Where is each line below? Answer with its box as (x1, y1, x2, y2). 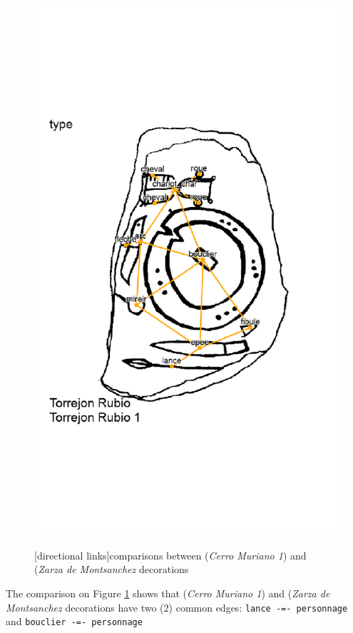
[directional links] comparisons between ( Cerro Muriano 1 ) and (34, 547, 307, 562)
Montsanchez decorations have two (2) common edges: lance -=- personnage (6, 599, 348, 614)
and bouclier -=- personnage (6, 614, 143, 629)
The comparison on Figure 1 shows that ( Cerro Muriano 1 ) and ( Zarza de (6, 585, 330, 600)
